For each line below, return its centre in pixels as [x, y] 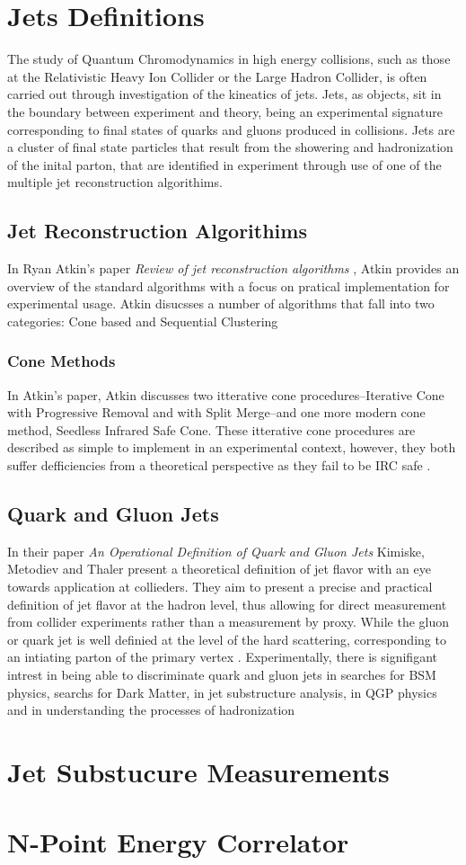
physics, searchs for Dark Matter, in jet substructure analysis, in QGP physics [222, 692]
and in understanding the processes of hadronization [151, 710]
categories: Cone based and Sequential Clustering [143, 321]
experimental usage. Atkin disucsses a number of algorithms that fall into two [221, 303]
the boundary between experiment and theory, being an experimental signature [225, 111]
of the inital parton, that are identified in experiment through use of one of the [224, 164]
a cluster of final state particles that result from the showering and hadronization [230, 147]
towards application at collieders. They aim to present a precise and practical [220, 587]
